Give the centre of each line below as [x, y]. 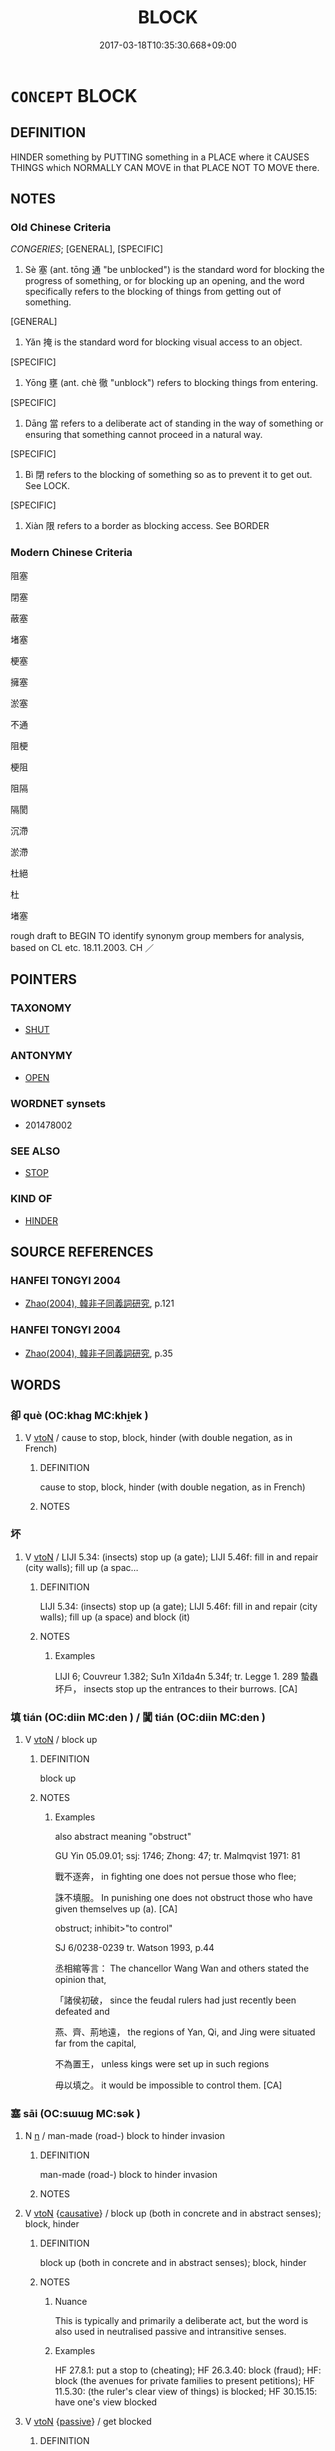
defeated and [82, 2011]
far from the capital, [95, 2043]
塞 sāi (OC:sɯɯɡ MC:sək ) [76, 2113]
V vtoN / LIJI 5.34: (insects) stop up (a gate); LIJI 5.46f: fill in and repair [171, 1557]
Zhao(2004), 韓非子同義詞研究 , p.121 [99, 1303]
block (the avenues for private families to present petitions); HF [185, 2381]
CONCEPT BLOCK [74, 95]
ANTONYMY [41, 1056]
